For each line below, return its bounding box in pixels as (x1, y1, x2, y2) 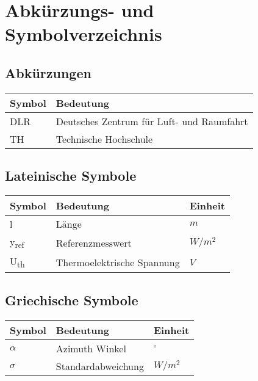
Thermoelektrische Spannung (56, 255, 180, 269)
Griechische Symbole (5, 290, 138, 309)
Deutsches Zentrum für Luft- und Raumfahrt (56, 114, 248, 128)
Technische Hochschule (56, 131, 153, 146)
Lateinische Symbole (5, 166, 137, 185)
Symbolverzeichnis (5, 21, 162, 46)
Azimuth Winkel (56, 341, 126, 355)
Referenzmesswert (56, 235, 132, 250)
